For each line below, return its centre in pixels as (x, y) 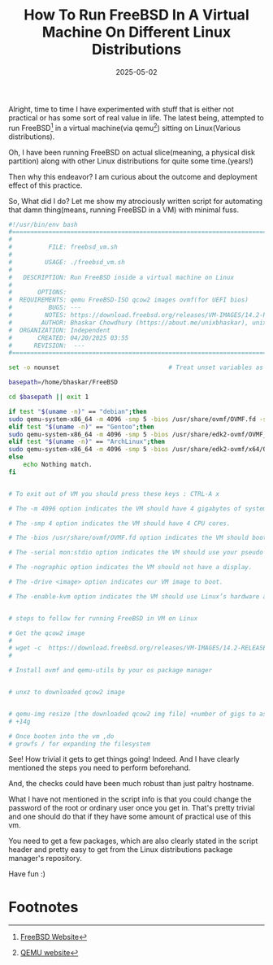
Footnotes (43, 907)
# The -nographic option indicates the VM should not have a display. (130, 567)
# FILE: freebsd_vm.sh (63, 247)
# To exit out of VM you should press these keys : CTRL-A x (114, 493)
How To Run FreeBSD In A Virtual (136, 15)
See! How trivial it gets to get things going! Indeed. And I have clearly (124, 759)
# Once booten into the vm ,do (61, 736)
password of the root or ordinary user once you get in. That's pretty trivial (132, 808)
